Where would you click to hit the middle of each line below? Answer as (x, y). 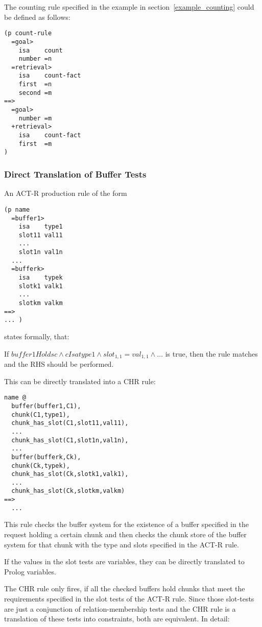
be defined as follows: (37, 17)
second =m (35, 93)
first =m (35, 144)
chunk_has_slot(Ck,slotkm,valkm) (68, 491)
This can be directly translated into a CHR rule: (80, 381)
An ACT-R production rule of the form (66, 193)
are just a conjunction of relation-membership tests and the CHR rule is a (120, 608)
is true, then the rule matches (211, 353)
